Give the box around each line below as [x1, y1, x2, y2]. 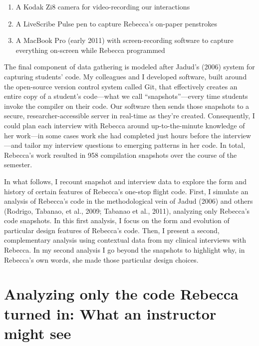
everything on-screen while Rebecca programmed [15, 44, 165, 55]
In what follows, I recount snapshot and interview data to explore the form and [4, 176, 247, 186]
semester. [4, 159, 32, 170]
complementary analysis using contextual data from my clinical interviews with [4, 235, 246, 245]
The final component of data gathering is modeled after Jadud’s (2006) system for [4, 61, 255, 72]
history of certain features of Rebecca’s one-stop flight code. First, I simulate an [4, 186, 249, 196]
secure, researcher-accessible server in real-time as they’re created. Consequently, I [4, 110, 255, 121]
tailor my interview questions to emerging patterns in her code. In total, [24, 140, 246, 150]
